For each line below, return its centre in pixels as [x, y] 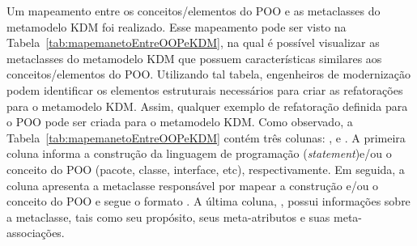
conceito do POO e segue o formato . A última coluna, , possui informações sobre [208, 201]
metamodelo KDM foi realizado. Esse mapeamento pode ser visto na [177, 26]
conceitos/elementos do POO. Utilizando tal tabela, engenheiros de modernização [209, 74]
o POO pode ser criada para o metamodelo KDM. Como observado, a [180, 122]
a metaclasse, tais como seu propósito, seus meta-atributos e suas [168, 216]
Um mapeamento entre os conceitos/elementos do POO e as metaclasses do [194, 11]
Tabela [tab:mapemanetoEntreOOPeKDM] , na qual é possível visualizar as [193, 42]
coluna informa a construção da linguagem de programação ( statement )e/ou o [199, 153]
